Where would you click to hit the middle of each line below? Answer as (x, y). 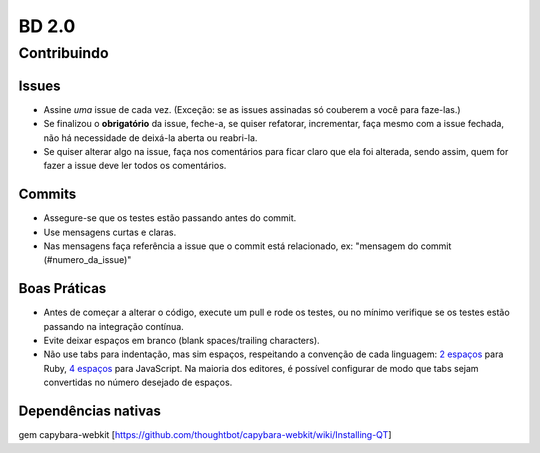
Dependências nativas (90, 411)
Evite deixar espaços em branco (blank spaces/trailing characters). (181, 341)
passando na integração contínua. (113, 326)
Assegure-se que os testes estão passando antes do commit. (170, 218)
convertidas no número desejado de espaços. (138, 382)
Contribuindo (63, 53)
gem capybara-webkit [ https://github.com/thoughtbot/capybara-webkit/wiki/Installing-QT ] (205, 435)
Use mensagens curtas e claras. (110, 232)
